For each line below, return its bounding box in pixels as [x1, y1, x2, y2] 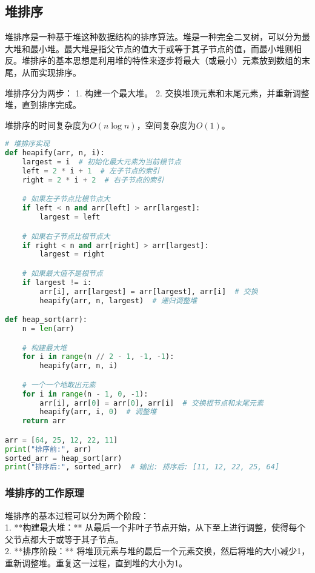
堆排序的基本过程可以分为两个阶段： [5, 509, 149, 521]
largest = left [39, 213, 101, 222]
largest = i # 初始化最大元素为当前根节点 [22, 158, 181, 167]
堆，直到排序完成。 [5, 98, 81, 111]
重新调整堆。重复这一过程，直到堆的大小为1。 [5, 556, 187, 569]
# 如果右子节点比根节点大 [22, 232, 110, 241]
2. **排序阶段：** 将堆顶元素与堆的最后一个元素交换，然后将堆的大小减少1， [5, 545, 310, 557]
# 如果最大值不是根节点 [22, 269, 103, 278]
